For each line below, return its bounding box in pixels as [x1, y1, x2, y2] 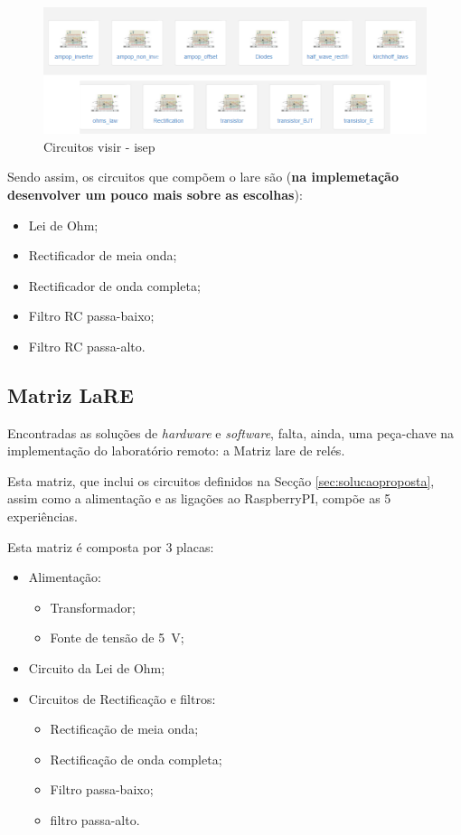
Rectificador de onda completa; [28, 276, 201, 295]
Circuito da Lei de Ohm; [28, 659, 165, 678]
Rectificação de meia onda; [50, 719, 199, 738]
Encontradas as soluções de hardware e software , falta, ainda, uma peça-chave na [7, 423, 455, 442]
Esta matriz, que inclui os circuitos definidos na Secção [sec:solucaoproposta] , [7, 471, 435, 490]
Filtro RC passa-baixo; [28, 306, 155, 325]
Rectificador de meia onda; [28, 246, 177, 265]
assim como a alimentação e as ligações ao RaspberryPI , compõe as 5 [7, 489, 391, 508]
